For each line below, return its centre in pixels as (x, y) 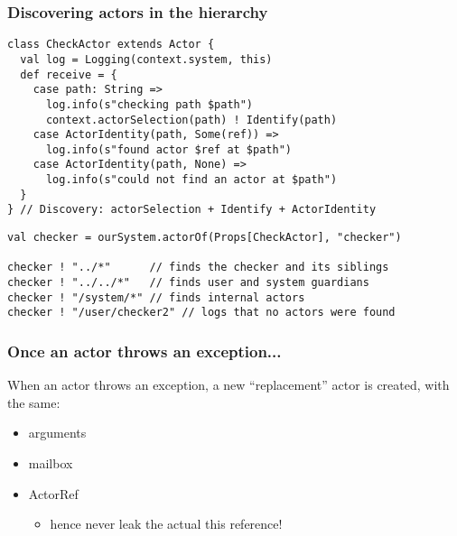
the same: (34, 402)
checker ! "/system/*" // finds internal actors (156, 297)
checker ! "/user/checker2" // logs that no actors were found (201, 313)
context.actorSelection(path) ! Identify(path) (191, 120)
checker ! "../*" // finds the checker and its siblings (198, 268)
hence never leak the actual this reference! (166, 524)
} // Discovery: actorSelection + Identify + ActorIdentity (192, 210)
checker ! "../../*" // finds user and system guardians (188, 283)
